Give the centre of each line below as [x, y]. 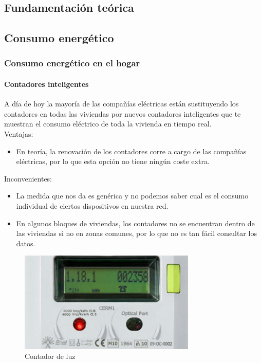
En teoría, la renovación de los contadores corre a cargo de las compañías [131, 151]
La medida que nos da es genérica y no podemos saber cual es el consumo [132, 196]
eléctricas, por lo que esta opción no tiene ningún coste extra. [113, 161]
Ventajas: [19, 133]
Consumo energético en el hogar [72, 63]
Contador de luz [50, 356]
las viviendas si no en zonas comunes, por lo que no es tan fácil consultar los [136, 233]
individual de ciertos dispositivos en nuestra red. [92, 205]
